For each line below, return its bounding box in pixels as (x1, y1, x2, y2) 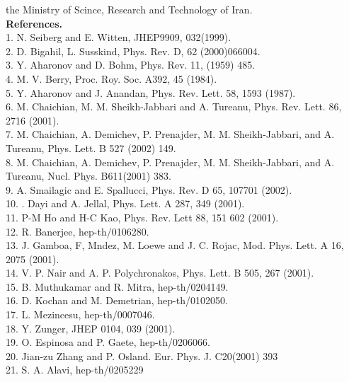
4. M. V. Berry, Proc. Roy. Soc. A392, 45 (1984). (6, 71, 217, 86)
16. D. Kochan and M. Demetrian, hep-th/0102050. (6, 293, 228, 308)
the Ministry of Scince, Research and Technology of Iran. (6, 2, 253, 16)
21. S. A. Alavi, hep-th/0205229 (6, 362, 144, 377)
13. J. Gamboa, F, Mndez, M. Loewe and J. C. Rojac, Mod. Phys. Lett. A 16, (6, 238, 344, 253)
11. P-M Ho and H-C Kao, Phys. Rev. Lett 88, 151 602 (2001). (6, 209, 279, 224)
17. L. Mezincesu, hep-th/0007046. (6, 307, 155, 322)
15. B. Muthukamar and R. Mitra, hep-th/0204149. (6, 279, 229, 294)
